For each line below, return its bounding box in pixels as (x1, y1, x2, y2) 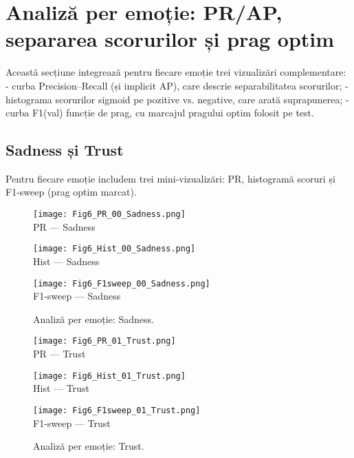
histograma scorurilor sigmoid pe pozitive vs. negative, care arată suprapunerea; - (5, 92, 349, 106)
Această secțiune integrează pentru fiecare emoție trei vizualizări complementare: (5, 65, 346, 79)
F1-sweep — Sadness (33, 289, 121, 303)
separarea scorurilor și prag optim (5, 25, 335, 53)
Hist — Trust (33, 381, 89, 395)
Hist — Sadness (33, 253, 100, 268)
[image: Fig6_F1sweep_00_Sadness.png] (33, 278, 210, 289)
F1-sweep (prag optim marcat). (5, 185, 137, 199)
